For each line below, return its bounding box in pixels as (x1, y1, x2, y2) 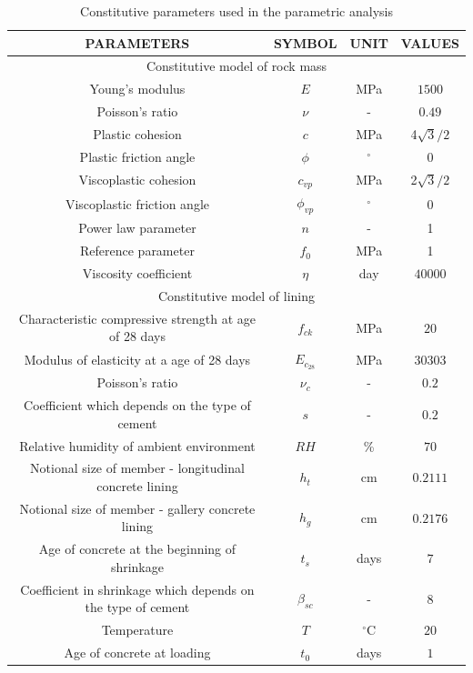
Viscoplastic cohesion (78, 170, 196, 189)
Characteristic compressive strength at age (18, 308, 257, 327)
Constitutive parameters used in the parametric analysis (80, 2, 393, 20)
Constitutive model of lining (158, 286, 315, 305)
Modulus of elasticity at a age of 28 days (24, 349, 251, 368)
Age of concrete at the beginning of (38, 539, 236, 558)
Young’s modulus (89, 79, 186, 98)
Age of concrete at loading (64, 643, 211, 662)
